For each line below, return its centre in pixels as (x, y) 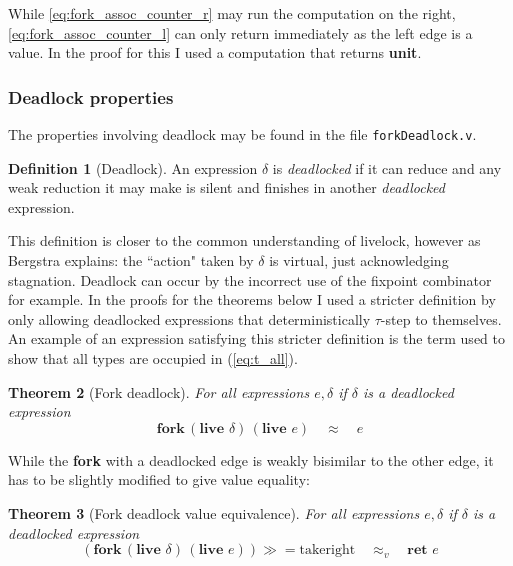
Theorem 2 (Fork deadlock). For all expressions (159, 391)
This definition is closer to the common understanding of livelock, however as (244, 240)
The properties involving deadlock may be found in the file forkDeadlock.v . (242, 134)
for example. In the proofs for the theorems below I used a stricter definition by (252, 299)
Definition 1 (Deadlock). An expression (133, 167)
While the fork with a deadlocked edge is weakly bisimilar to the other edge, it (251, 459)
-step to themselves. (441, 318)
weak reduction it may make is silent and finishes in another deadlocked (226, 187)
